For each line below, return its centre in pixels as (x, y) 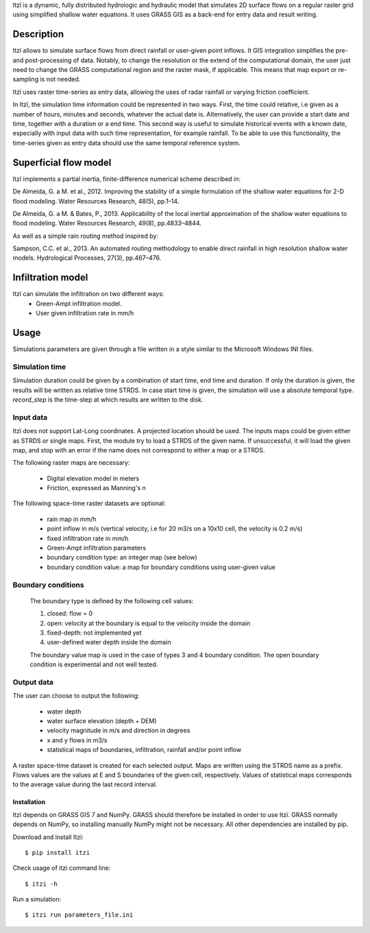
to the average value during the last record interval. (85, 784)
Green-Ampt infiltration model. (79, 303)
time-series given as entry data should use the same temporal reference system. (127, 143)
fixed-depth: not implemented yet (94, 632)
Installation (29, 802)
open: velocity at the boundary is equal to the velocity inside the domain (149, 623)
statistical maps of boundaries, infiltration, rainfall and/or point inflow (144, 750)
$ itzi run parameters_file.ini (79, 915)
